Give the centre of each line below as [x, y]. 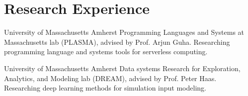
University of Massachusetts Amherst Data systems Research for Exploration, [122, 68]
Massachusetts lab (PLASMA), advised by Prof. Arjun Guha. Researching [117, 42]
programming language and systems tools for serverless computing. [106, 51]
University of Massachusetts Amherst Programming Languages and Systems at [124, 32]
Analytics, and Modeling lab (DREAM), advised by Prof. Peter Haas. [110, 78]
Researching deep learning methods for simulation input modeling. [105, 88]
